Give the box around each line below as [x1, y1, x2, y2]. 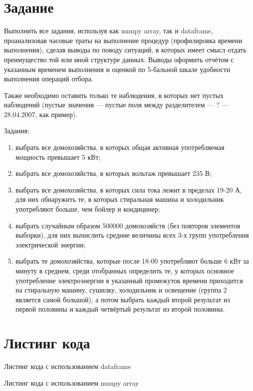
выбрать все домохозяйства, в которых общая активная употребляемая [15, 142, 225, 152]
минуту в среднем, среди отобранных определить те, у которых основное [15, 266, 234, 275]
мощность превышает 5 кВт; [15, 151, 101, 162]
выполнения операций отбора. [4, 73, 93, 84]
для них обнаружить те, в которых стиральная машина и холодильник [15, 194, 224, 204]
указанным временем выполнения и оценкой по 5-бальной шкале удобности [4, 64, 230, 74]
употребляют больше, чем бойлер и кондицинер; [15, 204, 160, 214]
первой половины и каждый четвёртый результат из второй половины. [15, 304, 225, 314]
